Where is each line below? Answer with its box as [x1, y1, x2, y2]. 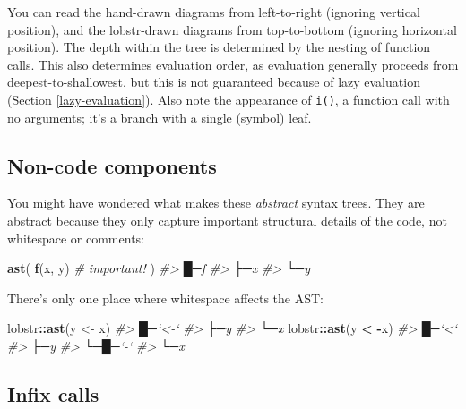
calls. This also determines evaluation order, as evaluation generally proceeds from [7, 55, 459, 73]
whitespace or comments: [7, 228, 144, 247]
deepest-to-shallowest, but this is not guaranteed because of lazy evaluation [7, 72, 420, 91]
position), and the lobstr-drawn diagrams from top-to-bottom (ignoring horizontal [7, 20, 457, 38]
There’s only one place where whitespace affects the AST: [7, 288, 324, 307]
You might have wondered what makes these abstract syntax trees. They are [7, 193, 425, 212]
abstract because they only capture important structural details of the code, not [7, 211, 447, 230]
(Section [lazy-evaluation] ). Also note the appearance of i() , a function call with [7, 89, 450, 108]
